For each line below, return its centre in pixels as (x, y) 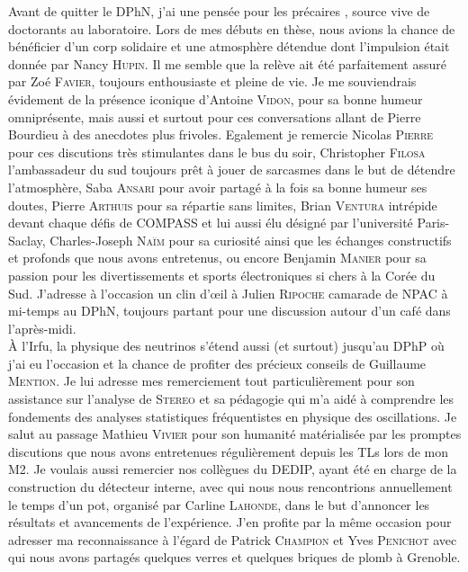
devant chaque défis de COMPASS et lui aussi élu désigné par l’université (211, 223)
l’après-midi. (42, 328)
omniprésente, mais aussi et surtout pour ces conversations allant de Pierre (215, 116)
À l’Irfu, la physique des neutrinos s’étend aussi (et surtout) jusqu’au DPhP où (226, 346)
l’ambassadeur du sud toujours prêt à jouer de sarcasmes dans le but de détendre (232, 170)
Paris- (433, 223)
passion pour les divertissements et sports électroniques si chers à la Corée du (222, 275)
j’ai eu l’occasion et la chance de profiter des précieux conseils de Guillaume (217, 363)
